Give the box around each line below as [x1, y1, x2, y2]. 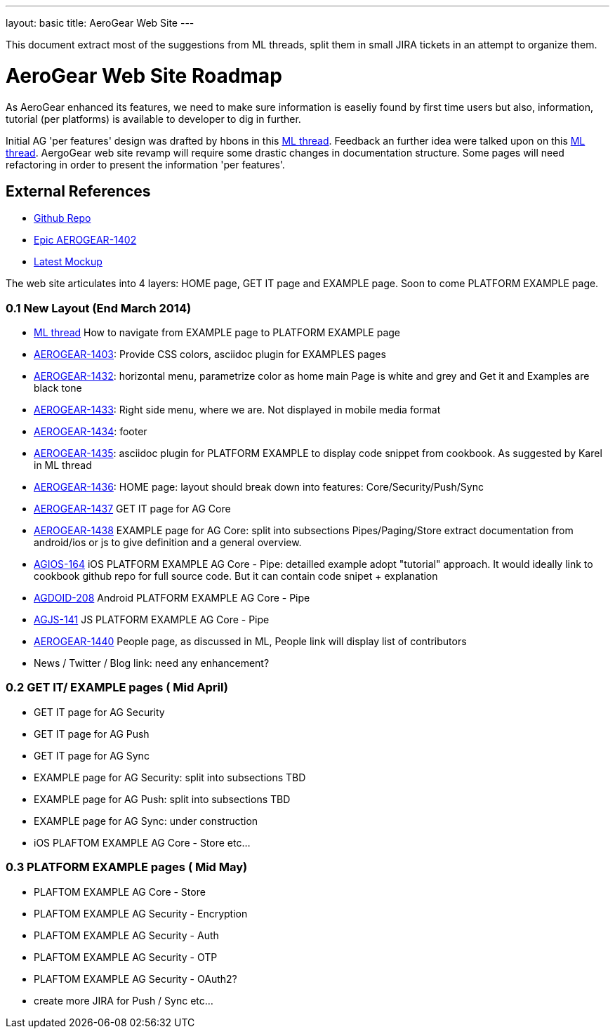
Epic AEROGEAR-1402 [34, 234, 137, 246]
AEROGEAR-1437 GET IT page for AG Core [34, 503, 231, 515]
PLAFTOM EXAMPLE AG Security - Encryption [34, 907, 248, 920]
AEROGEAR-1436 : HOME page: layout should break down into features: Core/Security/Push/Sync [34, 481, 484, 493]
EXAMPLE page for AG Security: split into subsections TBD [34, 771, 306, 783]
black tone [34, 382, 82, 395]
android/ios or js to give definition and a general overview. [34, 536, 302, 549]
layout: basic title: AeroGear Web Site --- [6, 17, 194, 29]
